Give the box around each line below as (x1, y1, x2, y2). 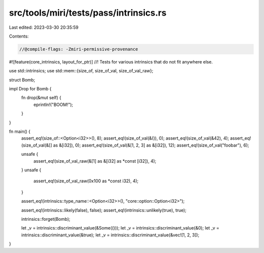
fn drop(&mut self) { (21, 95, 62, 101)
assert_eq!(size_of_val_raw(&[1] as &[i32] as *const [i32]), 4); (33, 158, 156, 164)
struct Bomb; (9, 77, 35, 83)
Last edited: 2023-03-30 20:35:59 (9, 24, 79, 30)
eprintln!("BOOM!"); (33, 102, 73, 107)
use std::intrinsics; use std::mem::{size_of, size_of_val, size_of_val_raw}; (9, 68, 154, 74)
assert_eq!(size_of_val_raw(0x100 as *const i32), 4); (33, 178, 139, 184)
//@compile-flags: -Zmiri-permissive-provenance (19, 46, 138, 52)
